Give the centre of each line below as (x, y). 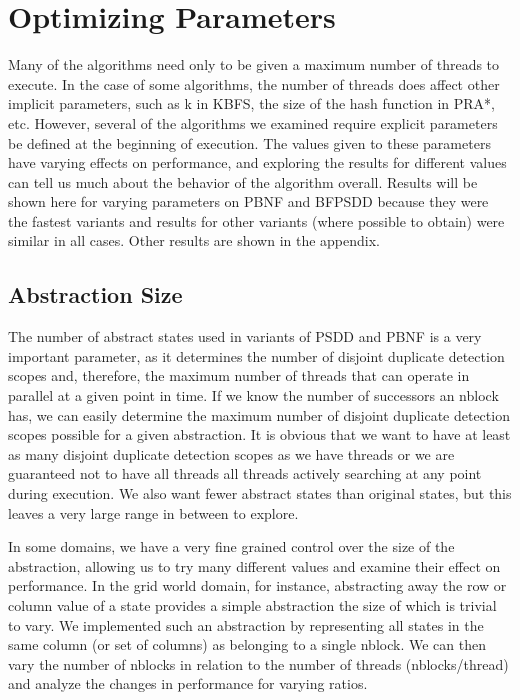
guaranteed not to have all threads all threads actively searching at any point (245, 473)
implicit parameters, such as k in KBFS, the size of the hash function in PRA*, (251, 103)
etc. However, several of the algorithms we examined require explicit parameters (253, 122)
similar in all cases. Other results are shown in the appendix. (194, 240)
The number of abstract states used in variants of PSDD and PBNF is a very (245, 336)
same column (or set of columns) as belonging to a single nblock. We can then (247, 644)
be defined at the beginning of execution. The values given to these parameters (249, 142)
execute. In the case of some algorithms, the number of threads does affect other (254, 83)
